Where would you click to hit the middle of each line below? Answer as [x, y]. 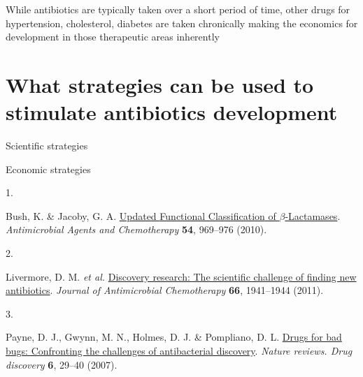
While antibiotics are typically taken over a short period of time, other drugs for [178, 9]
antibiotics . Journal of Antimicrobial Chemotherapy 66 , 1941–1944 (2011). [165, 290]
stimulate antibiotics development [172, 112]
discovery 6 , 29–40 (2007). [62, 364]
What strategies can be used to [160, 84]
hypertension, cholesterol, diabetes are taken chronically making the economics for [182, 23]
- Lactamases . [313, 215]
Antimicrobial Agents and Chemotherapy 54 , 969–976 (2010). [136, 229]
